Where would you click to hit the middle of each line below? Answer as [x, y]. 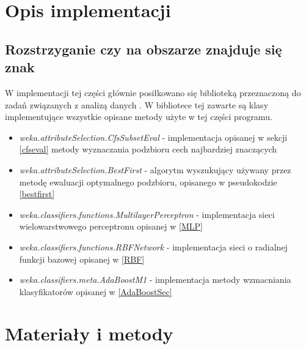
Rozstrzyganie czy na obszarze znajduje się [144, 49]
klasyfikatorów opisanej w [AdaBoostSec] [96, 291]
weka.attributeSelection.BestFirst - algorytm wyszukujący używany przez [155, 169]
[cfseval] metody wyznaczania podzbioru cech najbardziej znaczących [148, 149]
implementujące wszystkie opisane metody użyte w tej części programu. [139, 117]
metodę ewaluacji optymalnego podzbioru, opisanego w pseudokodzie [148, 182]
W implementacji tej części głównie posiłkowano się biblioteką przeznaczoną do [153, 92]
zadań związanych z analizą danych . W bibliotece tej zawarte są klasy [137, 104]
